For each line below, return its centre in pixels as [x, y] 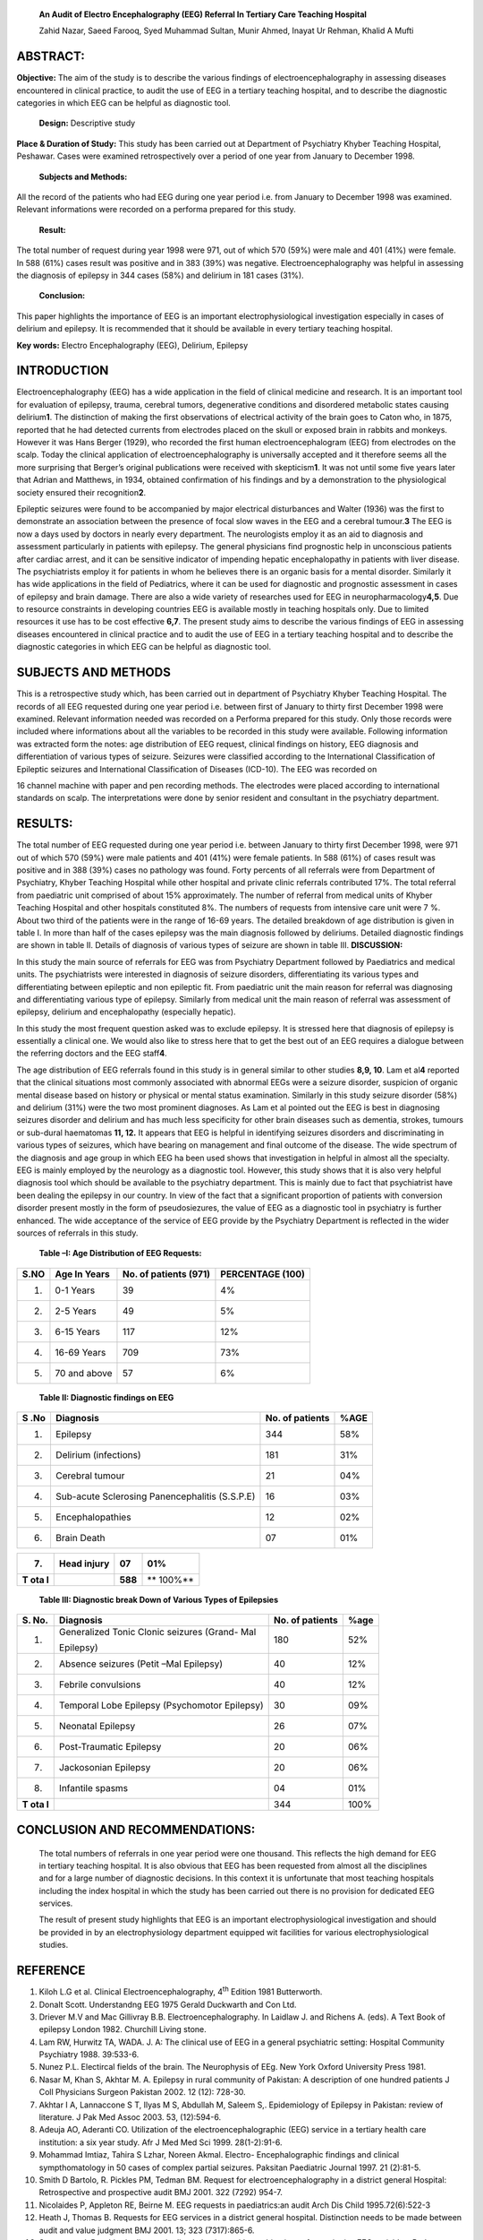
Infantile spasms [93, 1788]
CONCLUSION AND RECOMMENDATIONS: [136, 1829]
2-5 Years [76, 1311]
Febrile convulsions [100, 1684]
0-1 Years [75, 1290]
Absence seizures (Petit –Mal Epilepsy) [141, 1664]
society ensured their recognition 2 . [81, 492]
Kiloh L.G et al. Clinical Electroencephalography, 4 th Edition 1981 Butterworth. [181, 1991]
